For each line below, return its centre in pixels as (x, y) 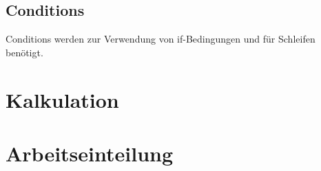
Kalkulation (62, 99)
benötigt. (24, 52)
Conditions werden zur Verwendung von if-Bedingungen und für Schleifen (160, 39)
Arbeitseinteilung (90, 153)
